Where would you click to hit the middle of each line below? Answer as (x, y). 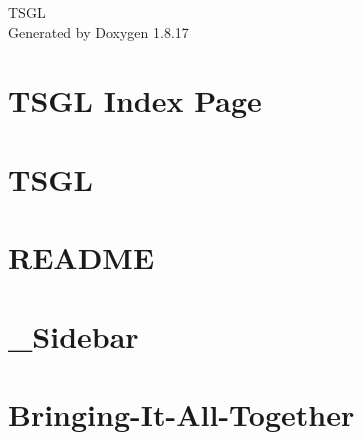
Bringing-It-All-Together (181, 413)
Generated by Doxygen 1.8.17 (98, 31)
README (81, 257)
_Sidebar (73, 335)
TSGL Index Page (135, 100)
